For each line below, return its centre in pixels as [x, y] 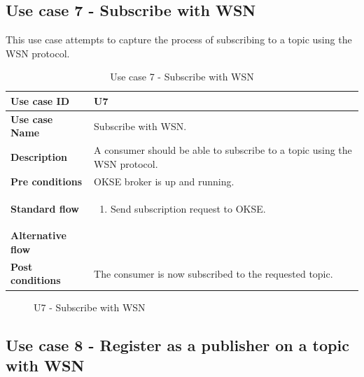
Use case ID [40, 100]
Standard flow [45, 208]
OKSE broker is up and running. [164, 181]
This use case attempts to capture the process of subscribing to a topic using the [179, 40]
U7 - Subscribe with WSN [90, 307]
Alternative [38, 235]
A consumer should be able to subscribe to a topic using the [223, 150]
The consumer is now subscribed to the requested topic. [213, 273]
